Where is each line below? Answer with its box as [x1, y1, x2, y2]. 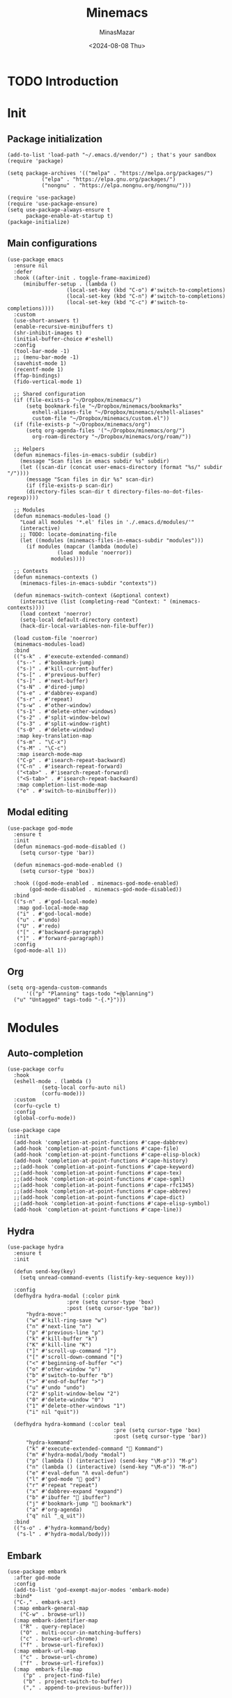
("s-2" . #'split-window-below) [16, 714, 111, 721]
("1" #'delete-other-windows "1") [25, 1403, 127, 1410]
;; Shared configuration [13, 390, 86, 397]
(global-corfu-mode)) [13, 1115, 77, 1122]
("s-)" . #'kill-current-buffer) [16, 665, 114, 672]
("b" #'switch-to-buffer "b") [25, 1372, 114, 1379]
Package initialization [7, 133, 102, 144]
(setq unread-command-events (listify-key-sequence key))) [20, 1274, 195, 1281]
